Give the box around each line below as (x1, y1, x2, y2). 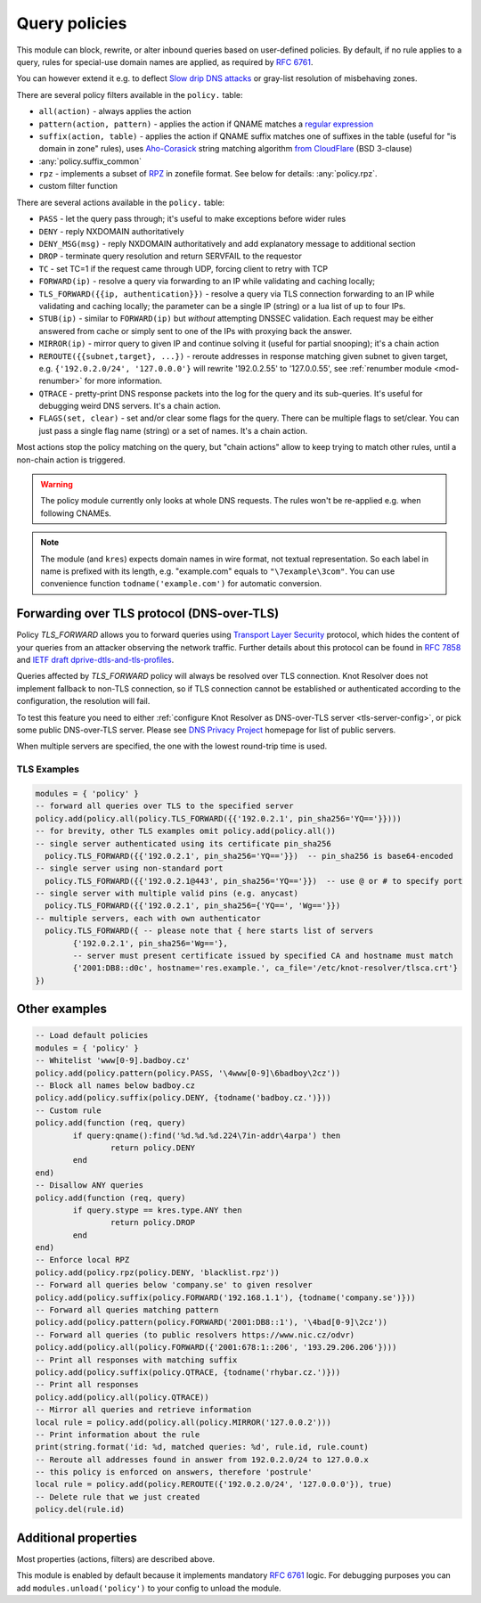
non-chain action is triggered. (16, 454, 126, 465)
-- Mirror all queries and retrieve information (35, 1404, 252, 1415)
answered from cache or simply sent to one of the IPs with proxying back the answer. (38, 325, 353, 336)
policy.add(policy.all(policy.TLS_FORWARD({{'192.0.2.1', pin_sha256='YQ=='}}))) (35, 814, 403, 823)
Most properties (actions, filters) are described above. (16, 1553, 216, 1564)
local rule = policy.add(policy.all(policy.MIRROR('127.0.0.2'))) (35, 1417, 331, 1427)
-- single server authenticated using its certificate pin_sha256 (35, 838, 331, 848)
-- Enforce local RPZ (35, 1255, 130, 1265)
